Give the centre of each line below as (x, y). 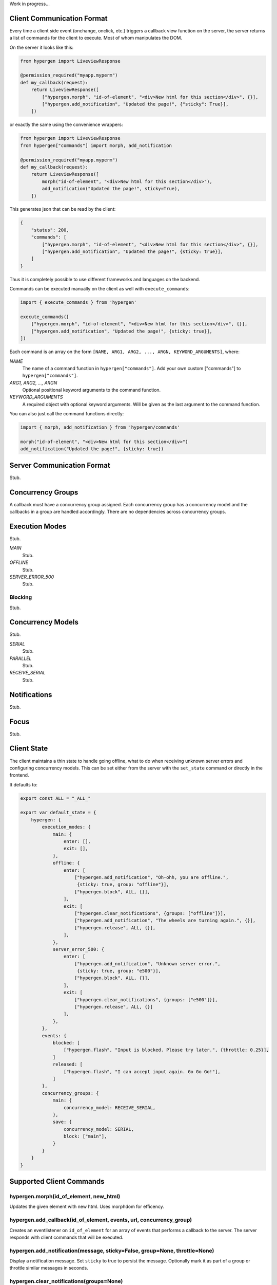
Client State (29, 749)
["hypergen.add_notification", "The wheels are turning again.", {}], (165, 921)
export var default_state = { (58, 813)
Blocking (21, 597)
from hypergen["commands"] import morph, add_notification (96, 145)
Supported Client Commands (57, 1181)
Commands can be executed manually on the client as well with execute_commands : (100, 289)
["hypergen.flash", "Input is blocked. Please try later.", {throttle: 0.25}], (166, 1050)
